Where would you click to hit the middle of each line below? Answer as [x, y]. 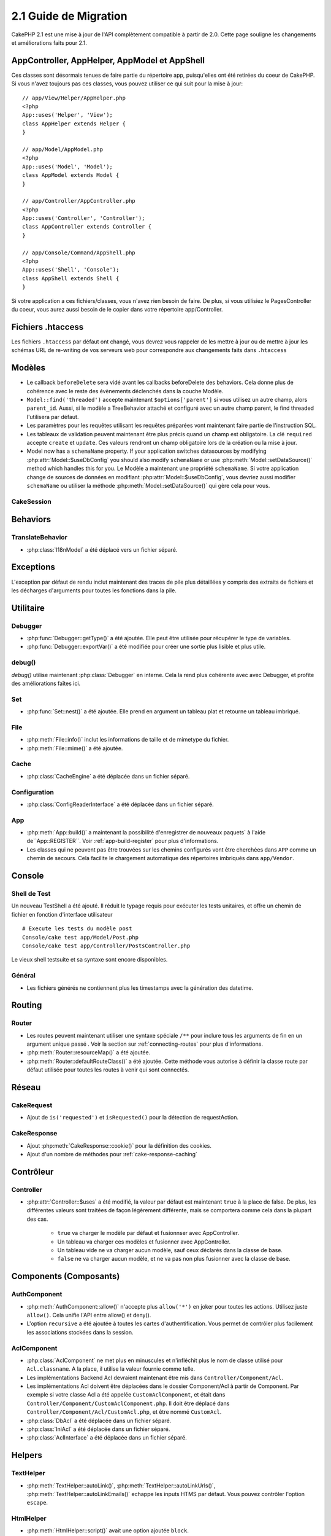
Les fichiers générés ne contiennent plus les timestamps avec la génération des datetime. [140, 988]
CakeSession [31, 501]
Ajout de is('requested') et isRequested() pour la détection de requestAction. [133, 1118]
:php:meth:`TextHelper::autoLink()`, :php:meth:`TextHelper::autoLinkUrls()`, [121, 1485]
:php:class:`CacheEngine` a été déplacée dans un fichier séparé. [108, 776]
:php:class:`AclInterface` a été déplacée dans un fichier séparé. [107, 1438]
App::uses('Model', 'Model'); [68, 167]
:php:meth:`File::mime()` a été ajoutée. [75, 748]
